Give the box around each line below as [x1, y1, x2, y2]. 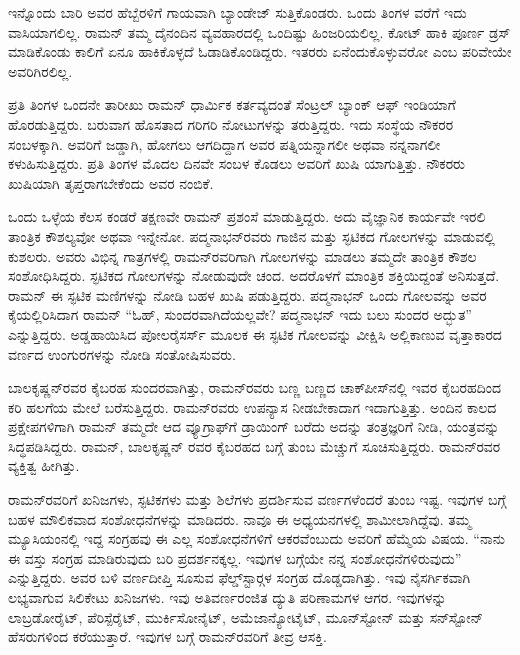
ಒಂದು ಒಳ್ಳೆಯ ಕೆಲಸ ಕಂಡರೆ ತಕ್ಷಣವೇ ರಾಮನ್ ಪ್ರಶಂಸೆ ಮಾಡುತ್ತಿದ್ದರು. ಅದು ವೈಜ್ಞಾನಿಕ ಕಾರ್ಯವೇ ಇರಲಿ [8, 206, 486, 227]
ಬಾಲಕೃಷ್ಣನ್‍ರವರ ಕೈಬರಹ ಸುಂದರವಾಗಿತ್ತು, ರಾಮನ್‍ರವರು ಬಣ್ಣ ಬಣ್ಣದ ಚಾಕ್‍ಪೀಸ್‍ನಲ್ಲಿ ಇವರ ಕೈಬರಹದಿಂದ [8, 377, 502, 398]
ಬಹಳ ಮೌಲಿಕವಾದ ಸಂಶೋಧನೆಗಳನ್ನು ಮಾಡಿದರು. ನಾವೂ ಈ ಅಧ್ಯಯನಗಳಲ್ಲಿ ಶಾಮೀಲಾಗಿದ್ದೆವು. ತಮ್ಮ [8, 508, 471, 529]
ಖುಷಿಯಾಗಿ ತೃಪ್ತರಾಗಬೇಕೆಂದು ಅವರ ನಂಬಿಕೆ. [8, 172, 214, 193]
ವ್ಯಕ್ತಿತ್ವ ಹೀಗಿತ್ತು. [8, 455, 80, 476]
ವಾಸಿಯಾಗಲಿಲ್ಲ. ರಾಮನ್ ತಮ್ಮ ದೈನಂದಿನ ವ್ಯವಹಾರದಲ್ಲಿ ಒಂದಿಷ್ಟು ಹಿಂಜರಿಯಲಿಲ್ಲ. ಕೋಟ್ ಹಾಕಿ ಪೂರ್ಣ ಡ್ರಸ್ [8, 21, 511, 42]
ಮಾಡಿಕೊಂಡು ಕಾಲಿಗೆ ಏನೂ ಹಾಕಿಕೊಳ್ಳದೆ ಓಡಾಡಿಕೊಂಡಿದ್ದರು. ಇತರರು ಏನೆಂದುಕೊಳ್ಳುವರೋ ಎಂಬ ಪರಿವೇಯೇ [8, 41, 512, 62]
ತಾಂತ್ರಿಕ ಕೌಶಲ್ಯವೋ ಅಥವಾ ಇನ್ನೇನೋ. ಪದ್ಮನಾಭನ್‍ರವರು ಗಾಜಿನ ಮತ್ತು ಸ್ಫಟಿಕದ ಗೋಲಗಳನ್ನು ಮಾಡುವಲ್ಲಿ [8, 225, 495, 246]
